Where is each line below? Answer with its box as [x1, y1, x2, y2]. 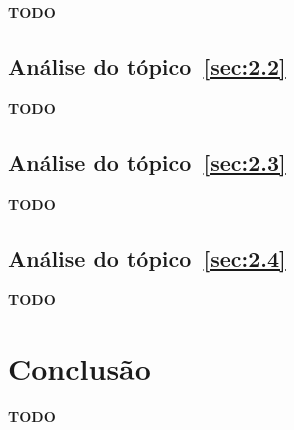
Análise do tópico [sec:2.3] [8, 146, 286, 177]
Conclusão [8, 348, 151, 389]
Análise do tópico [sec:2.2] [8, 50, 286, 81]
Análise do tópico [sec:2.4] [8, 242, 286, 273]
